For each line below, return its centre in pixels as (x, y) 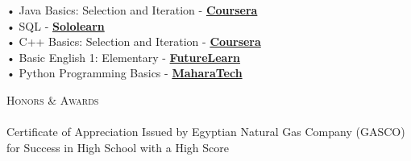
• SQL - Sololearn (56, 25)
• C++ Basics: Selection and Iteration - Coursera (134, 41)
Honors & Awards (53, 99)
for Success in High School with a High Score (118, 147)
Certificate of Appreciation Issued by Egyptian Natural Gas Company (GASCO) (206, 132)
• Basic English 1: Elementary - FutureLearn (124, 57)
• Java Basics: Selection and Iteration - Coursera (132, 10)
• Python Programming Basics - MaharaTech (125, 73)
